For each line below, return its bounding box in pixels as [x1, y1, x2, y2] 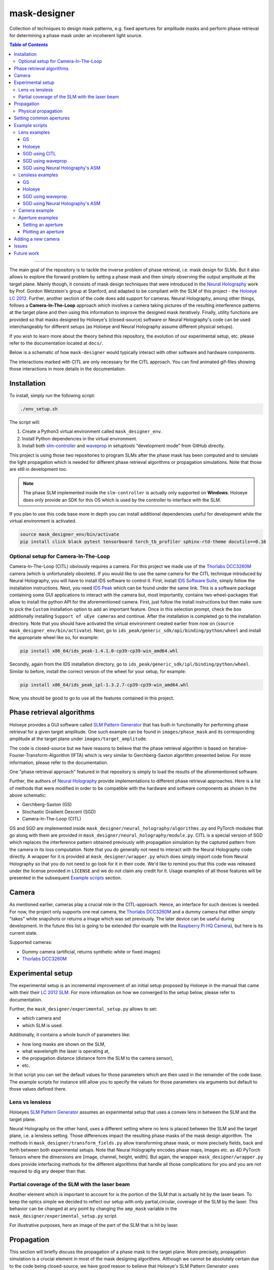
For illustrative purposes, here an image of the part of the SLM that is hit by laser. [9, 1222, 179, 1228]
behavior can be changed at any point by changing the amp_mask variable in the [9, 1205, 177, 1212]
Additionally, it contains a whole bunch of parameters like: [9, 1032, 130, 1038]
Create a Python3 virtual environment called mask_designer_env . [22, 428, 162, 434]
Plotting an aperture [23, 229, 64, 235]
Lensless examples [18, 172, 58, 178]
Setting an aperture [23, 221, 63, 228]
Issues [14, 243, 28, 249]
